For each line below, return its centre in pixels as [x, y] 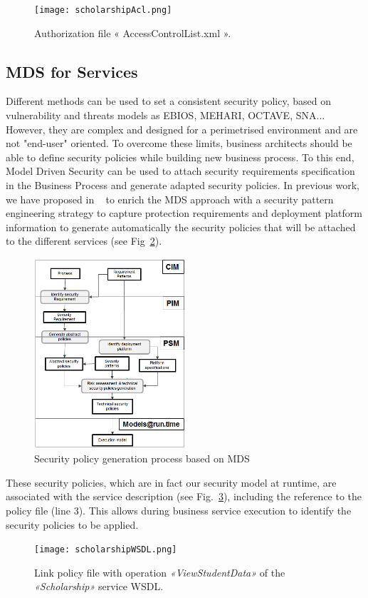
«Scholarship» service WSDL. [99, 586]
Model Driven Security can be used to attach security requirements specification [180, 171]
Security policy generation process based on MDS [142, 458]
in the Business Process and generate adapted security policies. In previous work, [183, 185]
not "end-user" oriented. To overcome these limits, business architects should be [179, 143]
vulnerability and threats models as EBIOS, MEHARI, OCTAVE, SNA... [165, 115]
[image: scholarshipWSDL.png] [106, 550]
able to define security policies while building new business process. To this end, [180, 157]
